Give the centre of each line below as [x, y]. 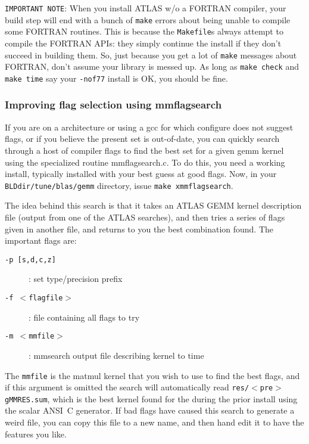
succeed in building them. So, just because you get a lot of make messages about [151, 55]
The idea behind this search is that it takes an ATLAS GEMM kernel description [153, 205]
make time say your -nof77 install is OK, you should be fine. [116, 78]
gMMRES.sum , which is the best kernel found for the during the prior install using [151, 398]
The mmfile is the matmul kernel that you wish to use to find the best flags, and [152, 375]
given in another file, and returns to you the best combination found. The [139, 229]
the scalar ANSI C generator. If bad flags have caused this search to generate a [150, 410]
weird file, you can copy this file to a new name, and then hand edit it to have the [154, 422]
